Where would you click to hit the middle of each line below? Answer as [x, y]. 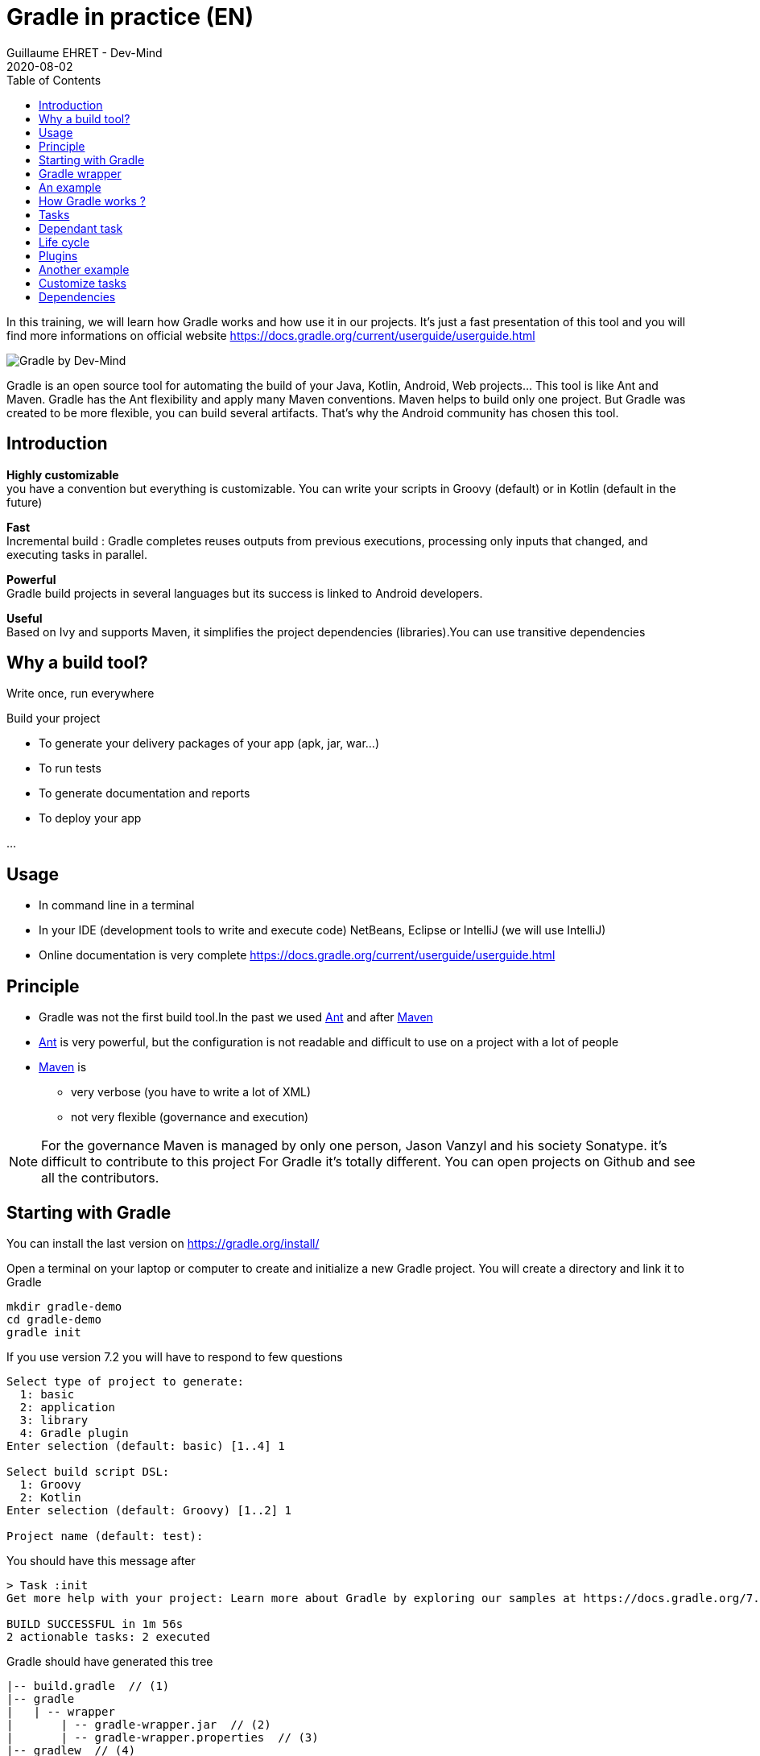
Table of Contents [54, 80]
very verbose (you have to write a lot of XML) [191, 1092]
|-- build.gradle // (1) [88, 1686]
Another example [84, 269]
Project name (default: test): [105, 1536]
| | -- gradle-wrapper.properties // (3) [163, 1737]
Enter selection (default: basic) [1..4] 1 [146, 1445]
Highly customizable [63, 474]
